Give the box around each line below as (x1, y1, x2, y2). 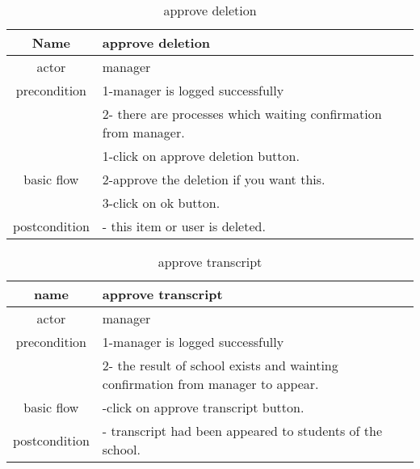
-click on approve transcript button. (102, 398, 304, 416)
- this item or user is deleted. (102, 217, 266, 235)
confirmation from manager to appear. (102, 374, 319, 393)
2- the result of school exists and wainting (102, 356, 338, 374)
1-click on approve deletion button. (102, 146, 300, 165)
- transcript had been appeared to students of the (102, 421, 382, 440)
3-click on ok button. (102, 193, 220, 212)
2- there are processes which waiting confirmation (102, 104, 382, 123)
